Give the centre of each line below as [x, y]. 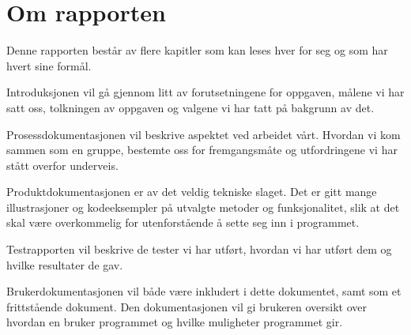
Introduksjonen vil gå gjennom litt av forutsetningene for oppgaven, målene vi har [205, 92]
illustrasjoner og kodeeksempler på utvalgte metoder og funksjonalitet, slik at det [203, 207]
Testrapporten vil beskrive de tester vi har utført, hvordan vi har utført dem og [199, 249]
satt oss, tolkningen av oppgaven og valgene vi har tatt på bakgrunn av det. [190, 107]
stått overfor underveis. [62, 165]
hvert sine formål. [49, 65]
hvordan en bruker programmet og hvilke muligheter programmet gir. [175, 322]
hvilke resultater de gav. [65, 264]
